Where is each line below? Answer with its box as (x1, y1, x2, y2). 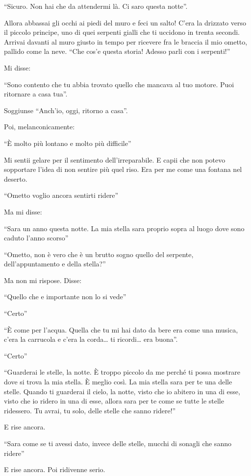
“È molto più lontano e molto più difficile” (4, 138, 131, 148)
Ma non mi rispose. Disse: (4, 275, 82, 285)
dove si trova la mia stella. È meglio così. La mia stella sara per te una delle (4, 377, 232, 387)
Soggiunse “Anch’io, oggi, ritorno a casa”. (4, 105, 128, 115)
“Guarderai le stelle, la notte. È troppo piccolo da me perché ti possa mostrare (4, 367, 240, 377)
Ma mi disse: (4, 206, 42, 216)
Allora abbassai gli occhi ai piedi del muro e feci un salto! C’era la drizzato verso (4, 17, 246, 27)
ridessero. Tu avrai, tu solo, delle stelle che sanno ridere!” (4, 405, 176, 415)
